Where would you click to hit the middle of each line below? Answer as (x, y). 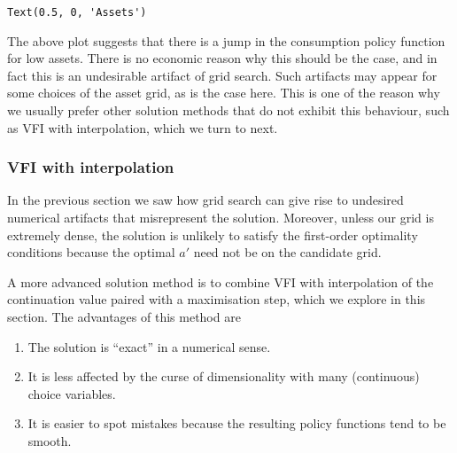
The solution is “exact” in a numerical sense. (149, 346)
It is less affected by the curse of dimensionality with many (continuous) (224, 376)
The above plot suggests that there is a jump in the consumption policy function (226, 40)
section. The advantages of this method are (124, 316)
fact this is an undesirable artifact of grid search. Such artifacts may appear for (222, 75)
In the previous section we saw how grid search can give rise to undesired (205, 200)
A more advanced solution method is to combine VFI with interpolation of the (221, 281)
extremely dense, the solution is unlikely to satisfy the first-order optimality (213, 234)
